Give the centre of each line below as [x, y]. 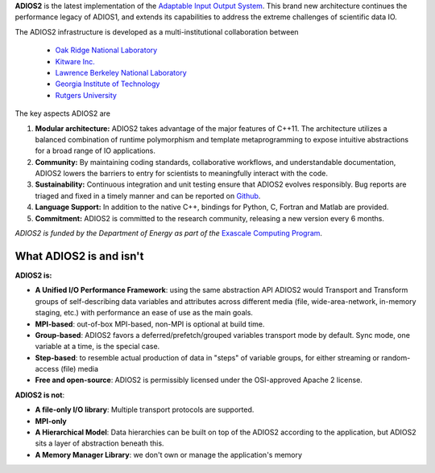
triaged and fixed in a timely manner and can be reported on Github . [148, 195]
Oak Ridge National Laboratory [106, 50]
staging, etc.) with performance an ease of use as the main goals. [144, 313]
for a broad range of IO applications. [95, 151]
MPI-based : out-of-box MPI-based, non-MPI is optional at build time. [150, 324]
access [47, 369]
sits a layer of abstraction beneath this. [99, 443]
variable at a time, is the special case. [97, 347]
